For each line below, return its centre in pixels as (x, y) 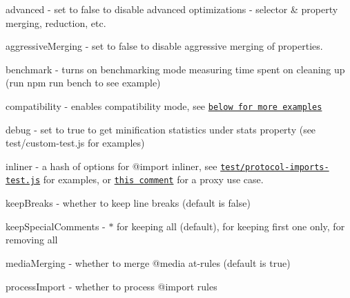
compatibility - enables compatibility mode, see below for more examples (164, 105)
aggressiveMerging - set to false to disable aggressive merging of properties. (164, 46)
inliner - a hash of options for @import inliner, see (111, 166)
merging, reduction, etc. (56, 22)
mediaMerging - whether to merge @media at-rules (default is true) (148, 262)
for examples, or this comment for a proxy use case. (153, 179)
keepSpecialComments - (56, 226)
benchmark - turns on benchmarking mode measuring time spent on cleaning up (175, 69)
